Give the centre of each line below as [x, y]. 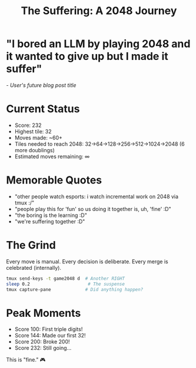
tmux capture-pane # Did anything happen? [75, 289]
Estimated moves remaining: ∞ [52, 156]
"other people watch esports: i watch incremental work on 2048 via [96, 196]
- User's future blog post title [41, 85]
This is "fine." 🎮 [26, 360]
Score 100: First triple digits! [49, 329]
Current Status [43, 109]
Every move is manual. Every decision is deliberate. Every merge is [87, 261]
